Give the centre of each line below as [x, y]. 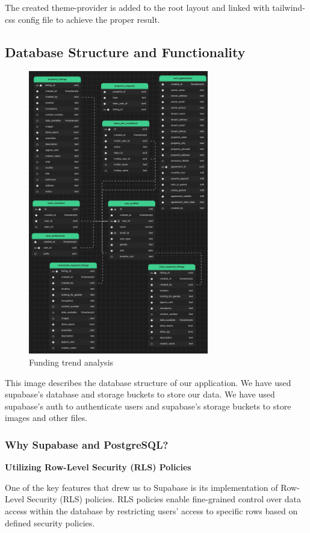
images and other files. [46, 418]
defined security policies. [50, 522]
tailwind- [289, 7]
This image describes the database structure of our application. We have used [148, 382]
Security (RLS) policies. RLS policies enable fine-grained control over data [164, 499]
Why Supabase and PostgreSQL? [87, 444]
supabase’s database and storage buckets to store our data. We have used [140, 394]
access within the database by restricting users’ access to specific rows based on [151, 510]
